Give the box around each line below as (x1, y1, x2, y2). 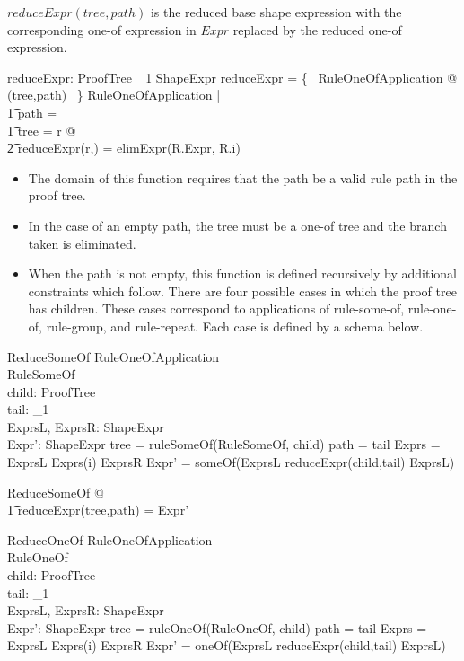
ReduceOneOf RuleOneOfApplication (7, 530, 213, 549)
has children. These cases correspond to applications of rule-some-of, (28, 299, 405, 318)
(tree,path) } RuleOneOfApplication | (7, 85, 221, 104)
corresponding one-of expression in (7, 20, 197, 39)
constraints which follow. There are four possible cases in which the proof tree (28, 281, 457, 300)
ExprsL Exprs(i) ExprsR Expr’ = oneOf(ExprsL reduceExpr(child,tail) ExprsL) (7, 636, 446, 655)
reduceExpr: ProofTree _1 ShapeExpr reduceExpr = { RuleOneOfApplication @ (7, 67, 458, 86)
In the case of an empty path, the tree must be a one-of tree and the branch (28, 216, 447, 234)
